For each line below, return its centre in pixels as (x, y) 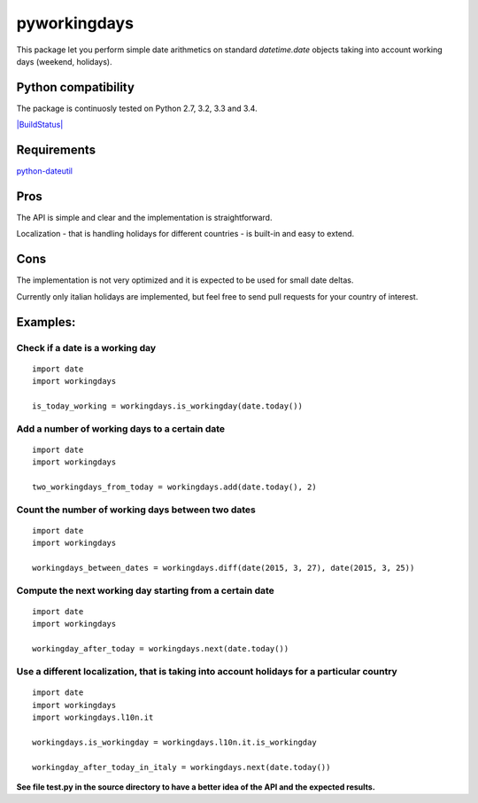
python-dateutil (45, 171)
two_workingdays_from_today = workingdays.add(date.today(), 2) (175, 487)
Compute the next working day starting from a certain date (145, 590)
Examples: (46, 322)
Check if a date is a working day (86, 347)
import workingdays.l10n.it (93, 717)
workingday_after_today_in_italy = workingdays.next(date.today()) (181, 767)
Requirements (56, 150)
